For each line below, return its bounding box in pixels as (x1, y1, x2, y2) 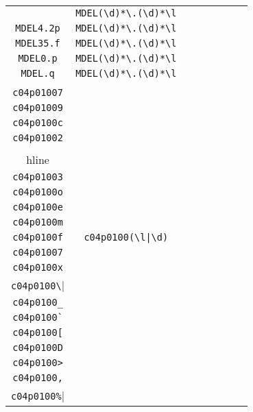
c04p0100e (12, 202, 63, 213)
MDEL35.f (15, 38, 60, 49)
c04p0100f (12, 232, 63, 243)
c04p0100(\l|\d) (84, 232, 169, 243)
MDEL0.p (18, 53, 58, 64)
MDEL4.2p (15, 23, 60, 34)
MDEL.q (21, 68, 55, 79)
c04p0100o (12, 186, 63, 197)
